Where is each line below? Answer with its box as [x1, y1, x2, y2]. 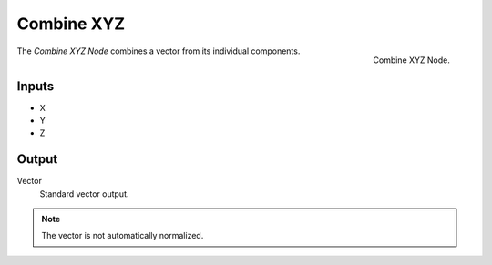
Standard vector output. [39, 188, 129, 199]
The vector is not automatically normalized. [41, 230, 204, 241]
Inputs [16, 78, 55, 94]
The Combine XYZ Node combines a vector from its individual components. [16, 46, 301, 56]
